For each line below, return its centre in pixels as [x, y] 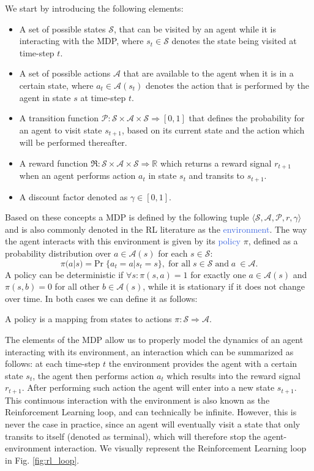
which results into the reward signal [234, 375]
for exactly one [218, 274]
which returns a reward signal [216, 163]
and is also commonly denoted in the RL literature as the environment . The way [156, 229]
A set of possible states [62, 28]
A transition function [59, 118]
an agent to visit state [61, 130]
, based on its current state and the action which [213, 130]
